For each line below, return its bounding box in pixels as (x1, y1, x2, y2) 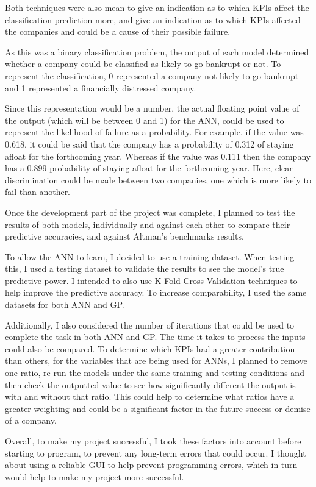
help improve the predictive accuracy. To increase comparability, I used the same (5, 286, 307, 299)
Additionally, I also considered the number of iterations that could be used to (5, 318, 295, 331)
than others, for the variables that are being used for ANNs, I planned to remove (5, 354, 307, 367)
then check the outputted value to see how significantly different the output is (5, 378, 296, 391)
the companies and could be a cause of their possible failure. (5, 25, 231, 38)
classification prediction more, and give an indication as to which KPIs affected (5, 13, 301, 26)
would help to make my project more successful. (5, 470, 184, 483)
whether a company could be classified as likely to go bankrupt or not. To (5, 57, 281, 70)
